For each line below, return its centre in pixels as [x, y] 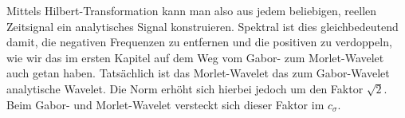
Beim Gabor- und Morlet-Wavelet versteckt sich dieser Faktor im [165, 104]
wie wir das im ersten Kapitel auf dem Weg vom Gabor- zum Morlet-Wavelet [195, 57]
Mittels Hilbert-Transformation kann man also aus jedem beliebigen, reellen [192, 10]
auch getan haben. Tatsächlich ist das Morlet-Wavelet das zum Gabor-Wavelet [198, 73]
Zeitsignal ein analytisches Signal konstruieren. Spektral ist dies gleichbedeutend [202, 26]
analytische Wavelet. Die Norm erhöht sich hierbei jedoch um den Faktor [185, 88]
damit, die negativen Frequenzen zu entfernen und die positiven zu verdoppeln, [199, 42]
